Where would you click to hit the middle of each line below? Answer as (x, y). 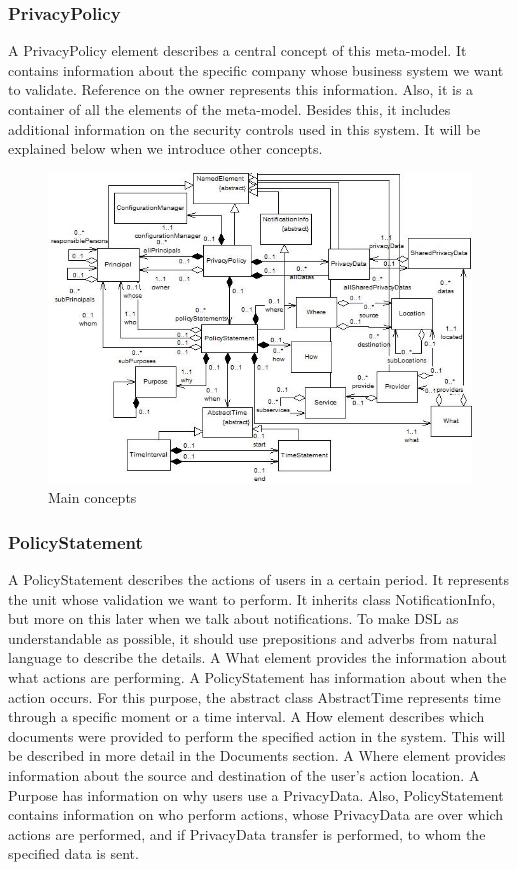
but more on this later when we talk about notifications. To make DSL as (233, 618)
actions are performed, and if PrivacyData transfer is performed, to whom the (247, 833)
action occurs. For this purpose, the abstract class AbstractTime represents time (254, 696)
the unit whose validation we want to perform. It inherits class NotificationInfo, (252, 598)
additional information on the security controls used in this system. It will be (244, 128)
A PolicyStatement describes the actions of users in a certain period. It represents (259, 579)
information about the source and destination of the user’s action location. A (244, 774)
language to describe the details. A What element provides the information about (257, 657)
